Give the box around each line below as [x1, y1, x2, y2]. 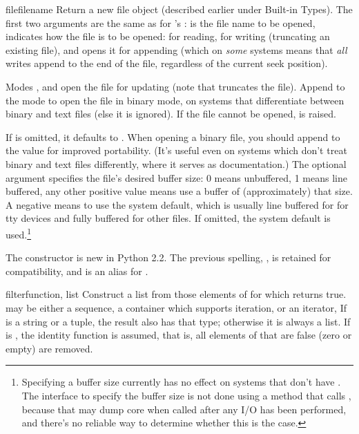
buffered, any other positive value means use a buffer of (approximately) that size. [6, 184, 353, 198]
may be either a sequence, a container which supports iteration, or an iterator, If [6, 300, 347, 314]
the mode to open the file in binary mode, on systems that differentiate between [6, 93, 345, 107]
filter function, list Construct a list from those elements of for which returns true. [6, 287, 347, 301]
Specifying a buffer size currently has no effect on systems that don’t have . [21, 375, 341, 389]
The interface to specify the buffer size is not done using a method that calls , [21, 388, 351, 402]
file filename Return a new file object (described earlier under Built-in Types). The [6, 2, 353, 16]
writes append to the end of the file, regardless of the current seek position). [6, 56, 328, 70]
